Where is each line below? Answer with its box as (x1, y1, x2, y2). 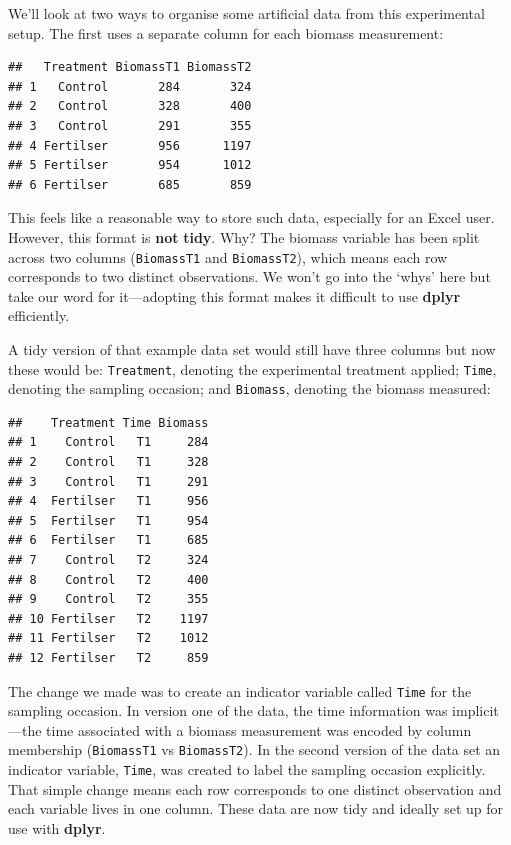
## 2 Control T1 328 (8, 455, 209, 470)
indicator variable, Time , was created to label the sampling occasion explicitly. (8, 759, 486, 780)
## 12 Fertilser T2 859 (8, 651, 209, 665)
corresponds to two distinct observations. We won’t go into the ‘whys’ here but (8, 266, 491, 287)
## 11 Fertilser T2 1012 (8, 631, 209, 646)
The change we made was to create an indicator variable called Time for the (8, 680, 472, 701)
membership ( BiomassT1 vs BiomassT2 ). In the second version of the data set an (8, 739, 501, 760)
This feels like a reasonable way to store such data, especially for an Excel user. (8, 207, 495, 228)
